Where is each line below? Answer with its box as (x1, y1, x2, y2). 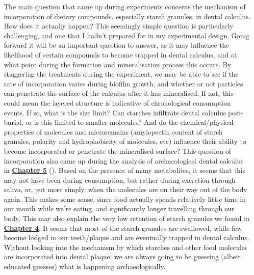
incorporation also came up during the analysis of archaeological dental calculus (4, 155, 244, 165)
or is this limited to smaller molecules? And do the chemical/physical (25, 117, 234, 127)
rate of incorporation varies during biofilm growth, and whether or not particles (4, 78, 243, 88)
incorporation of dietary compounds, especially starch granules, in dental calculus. (4, 11, 251, 21)
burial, (4, 117, 24, 127)
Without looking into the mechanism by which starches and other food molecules (4, 242, 248, 252)
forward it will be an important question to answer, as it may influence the (4, 40, 229, 50)
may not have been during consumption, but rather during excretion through (4, 174, 236, 185)
